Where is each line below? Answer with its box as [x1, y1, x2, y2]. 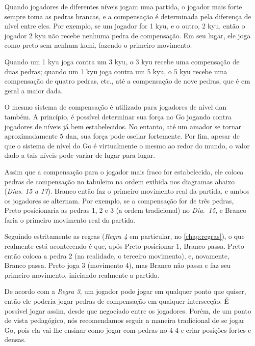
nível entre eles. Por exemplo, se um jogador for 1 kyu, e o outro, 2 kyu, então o [4, 21, 245, 31]
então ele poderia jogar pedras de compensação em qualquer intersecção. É [4, 296, 229, 306]
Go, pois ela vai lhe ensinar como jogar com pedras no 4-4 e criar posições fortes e [4, 324, 251, 335]
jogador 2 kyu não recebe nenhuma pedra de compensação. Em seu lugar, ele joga [4, 30, 251, 40]
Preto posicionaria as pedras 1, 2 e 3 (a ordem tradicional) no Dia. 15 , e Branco [4, 205, 247, 215]
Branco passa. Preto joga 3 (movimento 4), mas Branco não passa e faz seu [4, 260, 231, 270]
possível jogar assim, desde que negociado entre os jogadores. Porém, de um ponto [4, 305, 251, 316]
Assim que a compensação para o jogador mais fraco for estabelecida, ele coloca [4, 166, 244, 176]
